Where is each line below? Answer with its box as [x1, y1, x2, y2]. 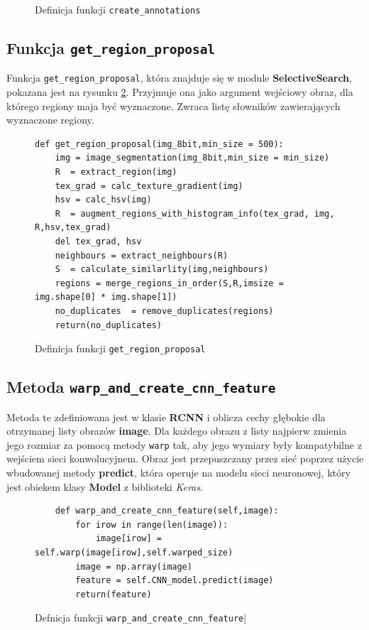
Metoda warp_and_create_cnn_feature [6, 376, 276, 398]
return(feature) [75, 589, 152, 599]
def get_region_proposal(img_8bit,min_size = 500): [35, 139, 284, 149]
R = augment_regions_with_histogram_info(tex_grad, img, [55, 208, 335, 219]
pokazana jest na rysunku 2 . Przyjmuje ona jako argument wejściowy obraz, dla [6, 85, 353, 99]
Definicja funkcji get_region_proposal [35, 341, 206, 356]
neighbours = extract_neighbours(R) [55, 250, 228, 261]
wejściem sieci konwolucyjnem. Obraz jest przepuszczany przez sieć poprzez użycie [6, 451, 364, 466]
